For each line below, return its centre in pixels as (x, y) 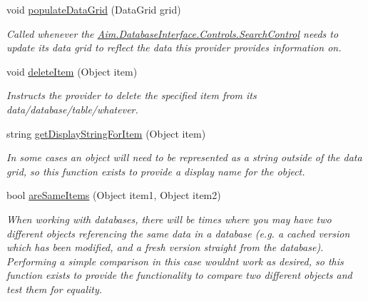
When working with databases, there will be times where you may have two (169, 219)
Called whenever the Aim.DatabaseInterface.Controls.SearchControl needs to (173, 33)
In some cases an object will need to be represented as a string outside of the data (184, 157)
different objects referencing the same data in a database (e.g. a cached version (178, 233)
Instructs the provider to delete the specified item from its (132, 95)
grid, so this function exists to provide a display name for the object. (156, 171)
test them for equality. (55, 289)
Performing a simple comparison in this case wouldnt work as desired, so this (175, 261)
